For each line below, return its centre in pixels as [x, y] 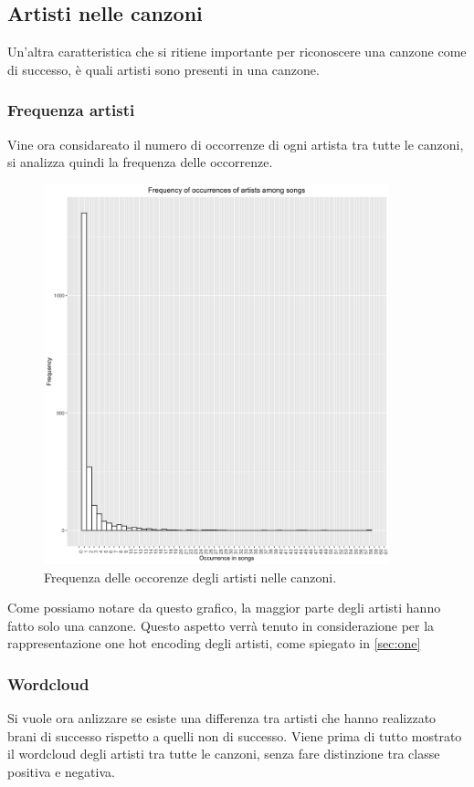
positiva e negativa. [61, 771]
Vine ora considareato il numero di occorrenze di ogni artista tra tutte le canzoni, [236, 144]
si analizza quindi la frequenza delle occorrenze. [140, 162]
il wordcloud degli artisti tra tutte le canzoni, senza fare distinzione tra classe [224, 754]
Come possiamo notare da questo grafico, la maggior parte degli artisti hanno [224, 608]
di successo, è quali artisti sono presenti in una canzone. [163, 69]
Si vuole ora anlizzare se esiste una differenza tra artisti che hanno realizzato [222, 718]
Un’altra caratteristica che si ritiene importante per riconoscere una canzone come [237, 52]
